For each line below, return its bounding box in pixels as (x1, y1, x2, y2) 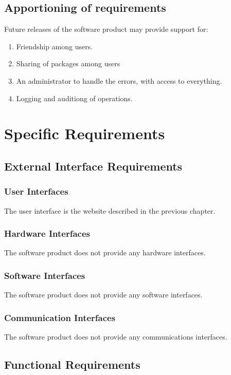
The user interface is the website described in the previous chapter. (4, 205, 216, 216)
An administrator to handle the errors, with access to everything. (16, 75, 222, 86)
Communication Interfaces (4, 311, 116, 324)
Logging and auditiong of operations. (16, 92, 133, 103)
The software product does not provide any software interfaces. (4, 289, 203, 300)
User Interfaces (4, 185, 68, 198)
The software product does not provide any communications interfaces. (4, 331, 227, 342)
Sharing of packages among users (16, 58, 120, 69)
